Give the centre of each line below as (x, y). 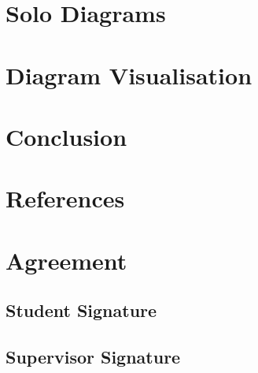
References (65, 198)
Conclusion (66, 136)
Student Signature (81, 310)
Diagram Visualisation (129, 75)
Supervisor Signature (93, 357)
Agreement (66, 260)
